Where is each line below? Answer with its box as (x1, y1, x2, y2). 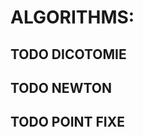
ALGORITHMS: (10, 6, 135, 29)
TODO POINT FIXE (10, 114, 126, 131)
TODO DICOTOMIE (10, 46, 127, 63)
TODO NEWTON (10, 79, 112, 96)
